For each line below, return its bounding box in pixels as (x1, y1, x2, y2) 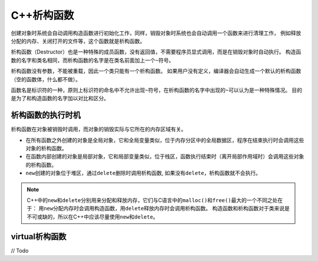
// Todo (11, 247, 29, 254)
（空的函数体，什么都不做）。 (11, 75, 81, 82)
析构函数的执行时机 (11, 110, 81, 120)
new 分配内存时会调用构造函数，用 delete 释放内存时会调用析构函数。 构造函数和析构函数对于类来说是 (43, 205, 290, 212)
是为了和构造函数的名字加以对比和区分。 (11, 95, 109, 102)
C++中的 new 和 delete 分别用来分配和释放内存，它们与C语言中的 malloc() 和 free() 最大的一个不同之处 (26, 196, 278, 203)
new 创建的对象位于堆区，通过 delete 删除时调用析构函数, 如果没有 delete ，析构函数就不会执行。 (25, 170, 261, 177)
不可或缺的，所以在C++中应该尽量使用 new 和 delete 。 (26, 213, 158, 220)
